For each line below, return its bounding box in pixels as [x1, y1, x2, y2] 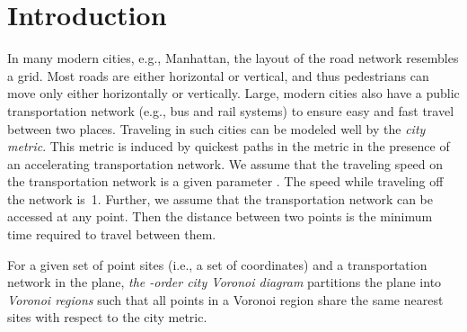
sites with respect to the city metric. [7, 308, 207, 327]
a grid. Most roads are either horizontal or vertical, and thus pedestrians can [7, 66, 429, 85]
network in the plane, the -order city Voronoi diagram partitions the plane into [7, 273, 442, 292]
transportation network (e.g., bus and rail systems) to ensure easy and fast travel [7, 101, 454, 120]
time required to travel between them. [7, 225, 216, 244]
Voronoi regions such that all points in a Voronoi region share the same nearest [7, 290, 444, 309]
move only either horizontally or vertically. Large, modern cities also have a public [7, 84, 460, 103]
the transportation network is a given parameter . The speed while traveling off [7, 172, 444, 191]
